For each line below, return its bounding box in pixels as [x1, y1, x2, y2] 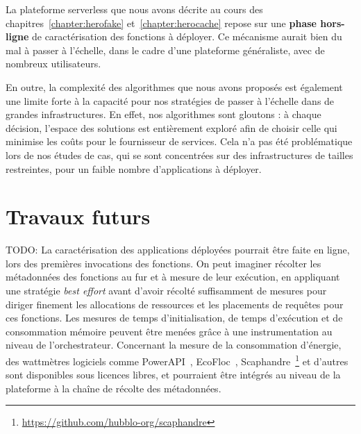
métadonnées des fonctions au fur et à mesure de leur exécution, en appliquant [6, 269, 340, 284]
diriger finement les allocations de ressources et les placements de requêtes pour [6, 297, 344, 311]
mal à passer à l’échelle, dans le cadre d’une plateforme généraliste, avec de [6, 42, 325, 57]
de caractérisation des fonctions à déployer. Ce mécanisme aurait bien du [31, 29, 342, 44]
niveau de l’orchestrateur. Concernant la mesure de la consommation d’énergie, [6, 337, 342, 352]
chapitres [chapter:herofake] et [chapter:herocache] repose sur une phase [6, 15, 317, 30]
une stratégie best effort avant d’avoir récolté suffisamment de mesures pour [6, 283, 327, 298]
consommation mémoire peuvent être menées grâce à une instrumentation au [6, 324, 333, 338]
